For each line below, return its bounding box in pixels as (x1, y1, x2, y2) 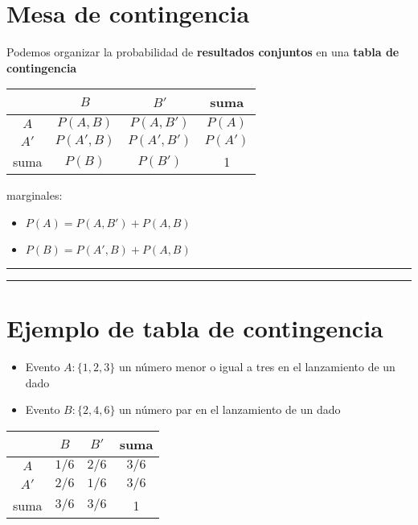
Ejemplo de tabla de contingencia (6, 312, 383, 345)
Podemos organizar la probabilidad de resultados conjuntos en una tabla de (6, 43, 400, 60)
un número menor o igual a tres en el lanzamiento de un (118, 358, 395, 375)
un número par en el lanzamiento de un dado (119, 401, 341, 418)
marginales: (6, 187, 63, 204)
